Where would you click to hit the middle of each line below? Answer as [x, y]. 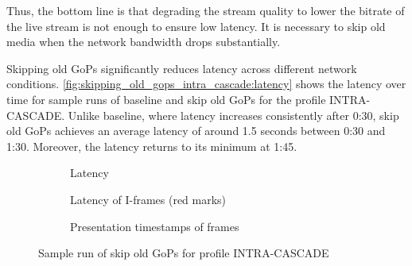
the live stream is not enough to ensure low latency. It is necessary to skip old [196, 26]
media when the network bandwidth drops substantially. [144, 42]
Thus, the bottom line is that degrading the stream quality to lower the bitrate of [206, 10]
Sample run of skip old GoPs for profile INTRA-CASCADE [184, 253]
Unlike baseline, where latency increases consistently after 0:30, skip [233, 115]
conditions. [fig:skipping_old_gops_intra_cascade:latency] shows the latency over [206, 84]
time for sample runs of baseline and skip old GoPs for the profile [166, 99]
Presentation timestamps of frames [155, 226]
